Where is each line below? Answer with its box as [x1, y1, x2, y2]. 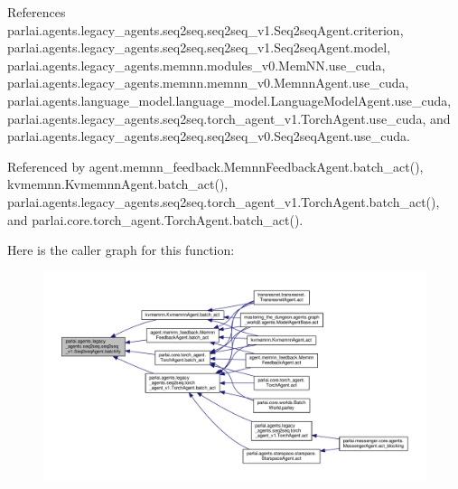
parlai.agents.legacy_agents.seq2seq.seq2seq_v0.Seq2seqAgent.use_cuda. [7, 127, 410, 146]
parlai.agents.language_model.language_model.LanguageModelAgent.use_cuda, [7, 90, 452, 109]
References [7, 3, 66, 21]
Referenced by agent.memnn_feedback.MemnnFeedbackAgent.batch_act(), [7, 156, 424, 175]
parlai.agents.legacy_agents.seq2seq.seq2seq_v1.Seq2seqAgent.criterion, [7, 20, 404, 39]
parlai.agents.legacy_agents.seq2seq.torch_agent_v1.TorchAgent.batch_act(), [7, 192, 440, 211]
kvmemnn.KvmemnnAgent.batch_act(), [7, 174, 229, 193]
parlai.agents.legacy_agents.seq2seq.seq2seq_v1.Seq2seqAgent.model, [7, 38, 391, 57]
